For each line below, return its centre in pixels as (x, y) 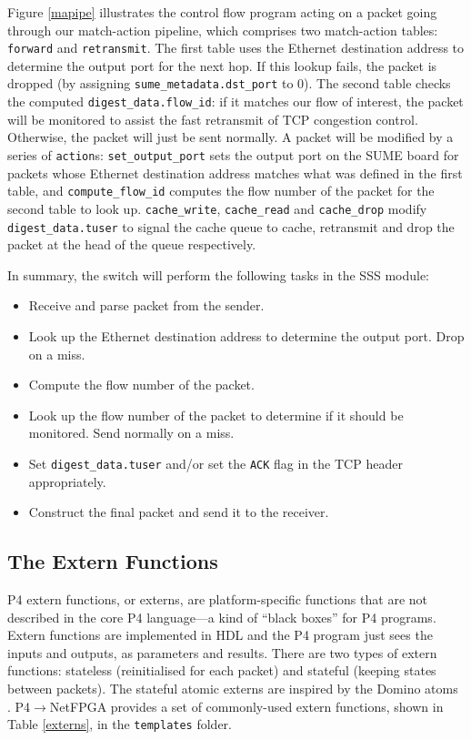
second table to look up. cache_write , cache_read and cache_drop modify (217, 208)
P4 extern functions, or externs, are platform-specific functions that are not (217, 598)
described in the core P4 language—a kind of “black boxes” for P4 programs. (222, 617)
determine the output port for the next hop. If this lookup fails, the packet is (222, 65)
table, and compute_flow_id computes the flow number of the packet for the (221, 191)
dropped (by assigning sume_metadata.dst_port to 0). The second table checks (229, 83)
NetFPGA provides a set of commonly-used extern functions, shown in (246, 706)
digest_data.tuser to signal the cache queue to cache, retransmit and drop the (231, 226)
